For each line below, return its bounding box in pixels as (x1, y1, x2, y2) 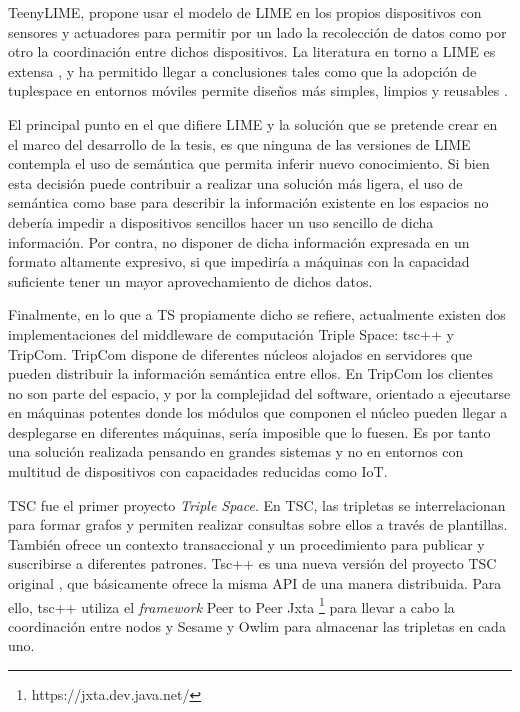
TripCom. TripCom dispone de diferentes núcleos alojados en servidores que (8, 343, 473, 364)
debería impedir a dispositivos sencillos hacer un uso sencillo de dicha (8, 211, 434, 232)
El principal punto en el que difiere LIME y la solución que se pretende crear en (8, 113, 498, 134)
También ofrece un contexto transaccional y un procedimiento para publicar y (8, 533, 485, 554)
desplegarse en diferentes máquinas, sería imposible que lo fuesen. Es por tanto (8, 421, 491, 442)
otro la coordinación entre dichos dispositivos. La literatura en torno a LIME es (8, 41, 496, 62)
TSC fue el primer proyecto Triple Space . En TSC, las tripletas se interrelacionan (8, 494, 506, 515)
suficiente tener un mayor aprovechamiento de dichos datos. (8, 270, 373, 291)
